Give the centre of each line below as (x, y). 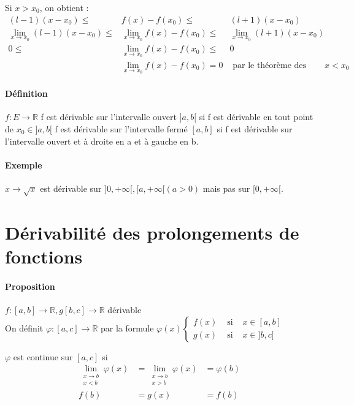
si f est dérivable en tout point (256, 117)
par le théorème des (270, 65)
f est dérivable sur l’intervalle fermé (121, 128)
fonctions (44, 256)
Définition (26, 93)
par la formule (127, 327)
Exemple (24, 165)
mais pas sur (226, 188)
